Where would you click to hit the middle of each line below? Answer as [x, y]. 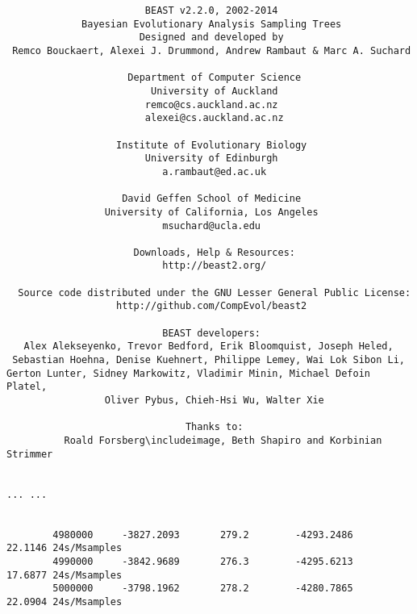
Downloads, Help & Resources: [214, 252]
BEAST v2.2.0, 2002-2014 [211, 10]
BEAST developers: [211, 333]
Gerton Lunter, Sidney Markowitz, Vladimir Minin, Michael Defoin [189, 373]
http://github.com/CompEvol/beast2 [212, 306]
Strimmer [30, 454]
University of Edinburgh [211, 159]
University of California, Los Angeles [211, 212]
